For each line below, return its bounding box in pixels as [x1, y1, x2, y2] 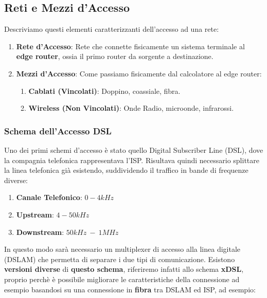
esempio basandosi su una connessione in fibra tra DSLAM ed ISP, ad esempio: [4, 284, 256, 294]
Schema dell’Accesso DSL [4, 124, 112, 137]
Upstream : [16, 209, 54, 220]
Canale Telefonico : [16, 192, 82, 203]
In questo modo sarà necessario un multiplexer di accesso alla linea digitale [4, 244, 241, 254]
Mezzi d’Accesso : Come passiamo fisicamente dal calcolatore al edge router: [16, 68, 262, 78]
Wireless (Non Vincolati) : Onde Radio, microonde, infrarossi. [28, 103, 234, 113]
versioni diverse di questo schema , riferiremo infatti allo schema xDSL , [4, 264, 244, 274]
